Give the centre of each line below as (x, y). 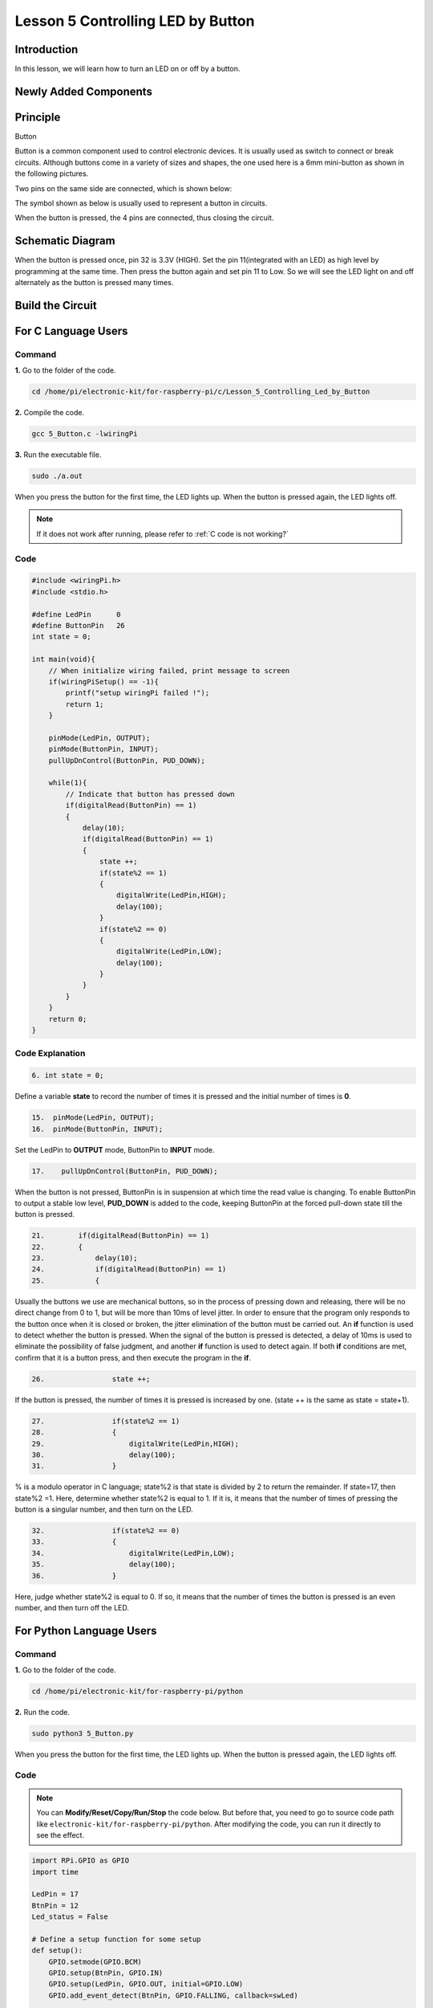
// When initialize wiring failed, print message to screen (169, 670)
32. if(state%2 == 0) (106, 1531)
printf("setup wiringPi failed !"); (138, 693)
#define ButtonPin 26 (79, 625)
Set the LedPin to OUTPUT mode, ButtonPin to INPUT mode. (115, 1149)
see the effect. (60, 1835)
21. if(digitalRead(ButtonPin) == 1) (121, 1236)
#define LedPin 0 (76, 614)
